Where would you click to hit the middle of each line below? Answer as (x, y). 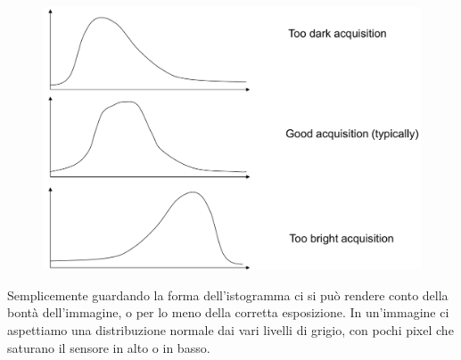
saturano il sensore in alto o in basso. (109, 347)
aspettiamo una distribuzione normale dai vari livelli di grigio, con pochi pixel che (230, 330)
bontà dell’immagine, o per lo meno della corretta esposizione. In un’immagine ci (228, 312)
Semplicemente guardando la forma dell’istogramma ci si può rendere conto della (228, 295)
